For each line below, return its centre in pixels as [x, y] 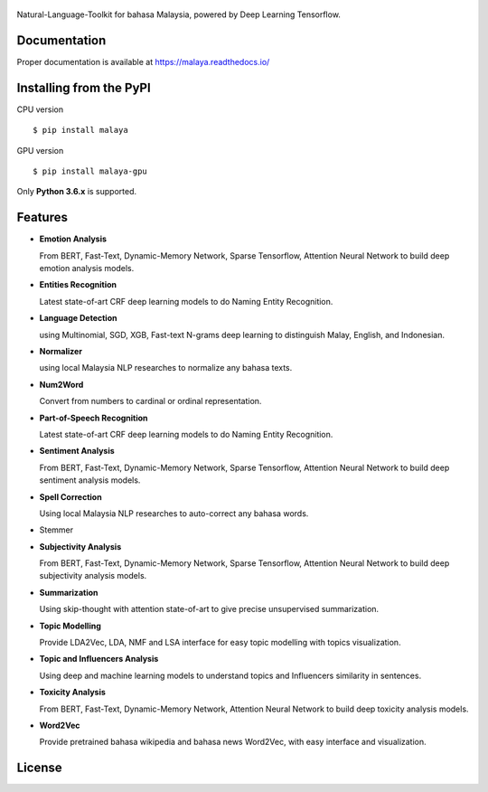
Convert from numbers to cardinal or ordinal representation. [150, 401]
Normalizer [61, 352]
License [39, 768]
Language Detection [78, 318]
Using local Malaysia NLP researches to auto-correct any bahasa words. [174, 513]
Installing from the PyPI [84, 87]
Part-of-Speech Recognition [94, 418]
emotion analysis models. [87, 269]
